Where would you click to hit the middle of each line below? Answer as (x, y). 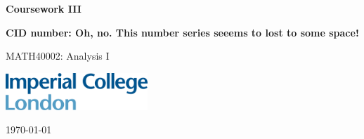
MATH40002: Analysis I (58, 56)
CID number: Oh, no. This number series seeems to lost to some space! (182, 32)
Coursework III (44, 8)
